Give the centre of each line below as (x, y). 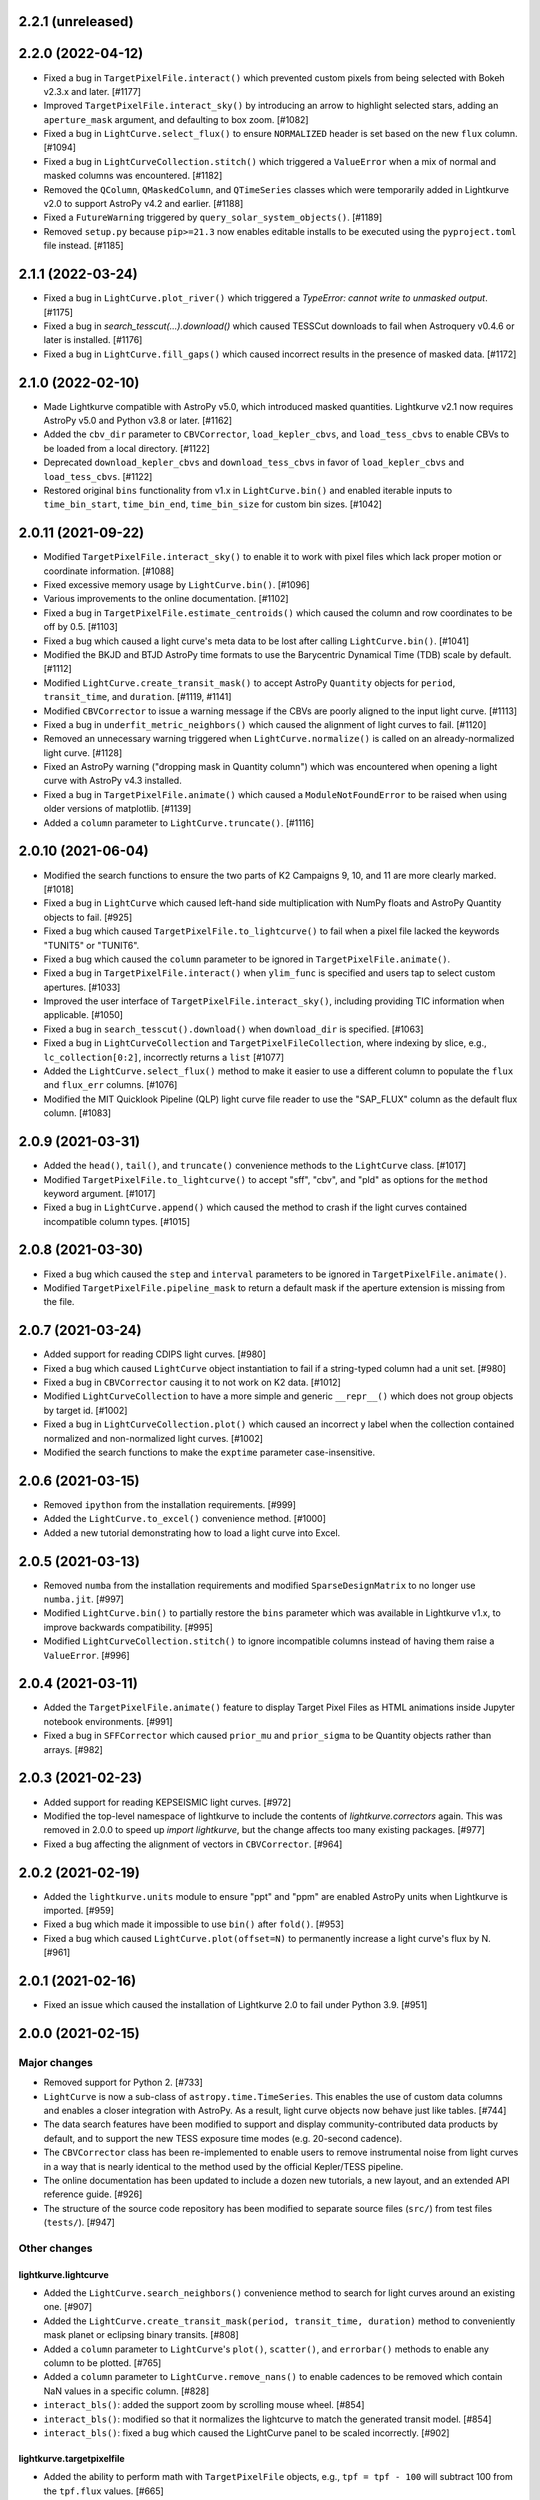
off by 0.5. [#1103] (81, 627)
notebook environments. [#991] (108, 1721)
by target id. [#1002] (85, 1410)
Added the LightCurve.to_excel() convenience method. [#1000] (185, 1519)
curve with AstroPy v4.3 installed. (112, 781)
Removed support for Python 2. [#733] (123, 2082)
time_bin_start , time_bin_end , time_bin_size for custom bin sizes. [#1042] (212, 504)
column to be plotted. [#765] (102, 2363)
